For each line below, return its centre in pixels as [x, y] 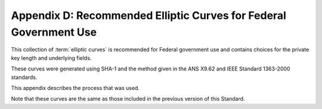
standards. [24, 77]
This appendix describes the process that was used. [75, 88]
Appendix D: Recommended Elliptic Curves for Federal [148, 15]
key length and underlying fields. [51, 58]
